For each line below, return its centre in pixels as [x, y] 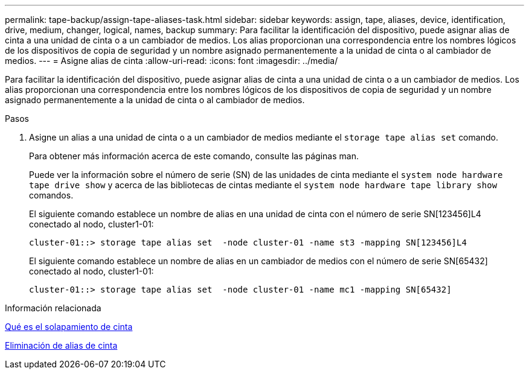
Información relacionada [53, 308]
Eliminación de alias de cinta [61, 345]
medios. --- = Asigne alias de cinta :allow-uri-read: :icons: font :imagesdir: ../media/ [172, 61]
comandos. [51, 195]
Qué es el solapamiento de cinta [69, 327]
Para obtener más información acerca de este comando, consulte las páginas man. [194, 156]
